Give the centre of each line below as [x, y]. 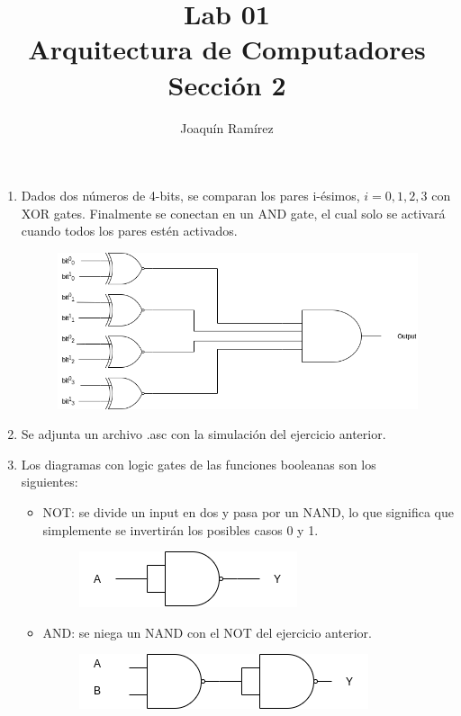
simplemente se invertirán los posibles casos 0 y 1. [181, 529]
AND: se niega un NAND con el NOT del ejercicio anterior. [207, 632]
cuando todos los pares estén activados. [129, 231]
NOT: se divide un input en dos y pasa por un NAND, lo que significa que [248, 512]
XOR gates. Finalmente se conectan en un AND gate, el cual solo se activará [233, 213]
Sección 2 [227, 84]
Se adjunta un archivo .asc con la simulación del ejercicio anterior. [203, 434]
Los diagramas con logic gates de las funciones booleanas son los [199, 464]
